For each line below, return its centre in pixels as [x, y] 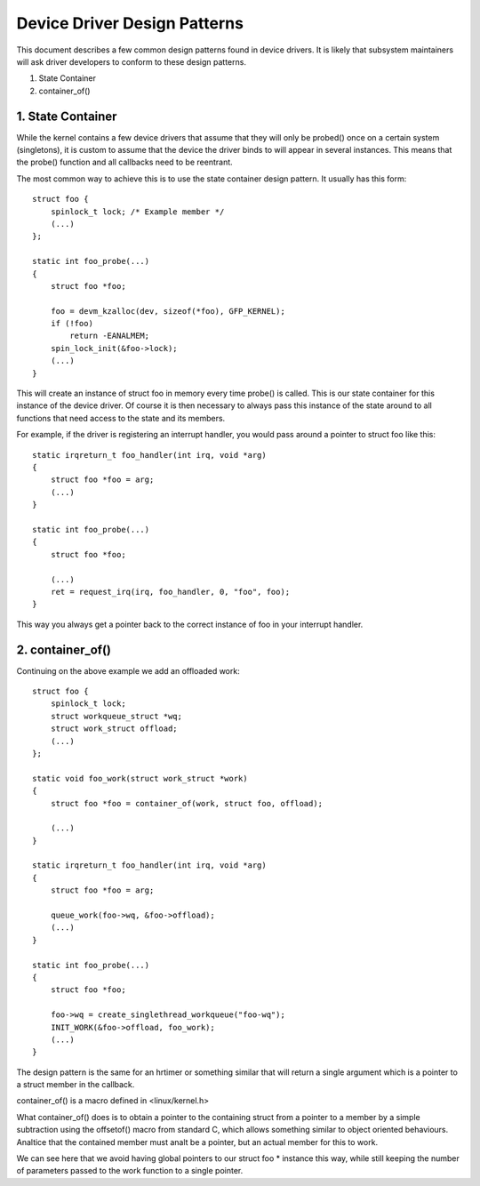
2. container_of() [64, 649]
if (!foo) [72, 324]
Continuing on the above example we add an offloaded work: [128, 670]
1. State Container [67, 116]
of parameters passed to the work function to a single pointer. [130, 1171]
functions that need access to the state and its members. [121, 418]
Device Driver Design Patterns [130, 23]
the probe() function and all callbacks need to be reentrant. [124, 162]
